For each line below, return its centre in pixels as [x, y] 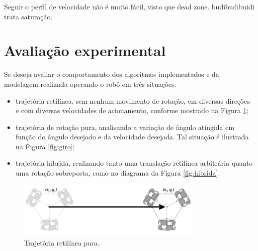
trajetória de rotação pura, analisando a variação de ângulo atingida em [125, 127]
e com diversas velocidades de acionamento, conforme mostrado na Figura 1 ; [132, 110]
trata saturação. [28, 16]
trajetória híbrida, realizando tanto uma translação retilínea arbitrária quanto [134, 163]
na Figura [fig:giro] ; [45, 146]
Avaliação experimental [85, 50]
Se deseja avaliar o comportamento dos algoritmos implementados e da [112, 74]
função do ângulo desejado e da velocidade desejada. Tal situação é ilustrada [132, 137]
